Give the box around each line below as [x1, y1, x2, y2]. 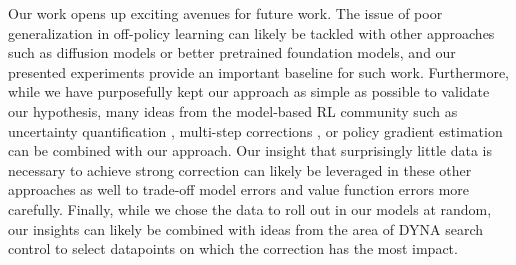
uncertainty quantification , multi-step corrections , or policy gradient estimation [8, 120, 503, 141]
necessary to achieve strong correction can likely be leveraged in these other [8, 159, 472, 180]
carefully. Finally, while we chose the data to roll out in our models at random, [8, 198, 492, 219]
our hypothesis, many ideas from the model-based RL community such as [8, 100, 458, 121]
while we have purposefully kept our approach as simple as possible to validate [8, 81, 490, 102]
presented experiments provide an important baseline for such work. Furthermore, [8, 61, 509, 82]
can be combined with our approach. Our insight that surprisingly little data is [8, 140, 492, 161]
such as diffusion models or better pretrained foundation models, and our [8, 42, 456, 63]
